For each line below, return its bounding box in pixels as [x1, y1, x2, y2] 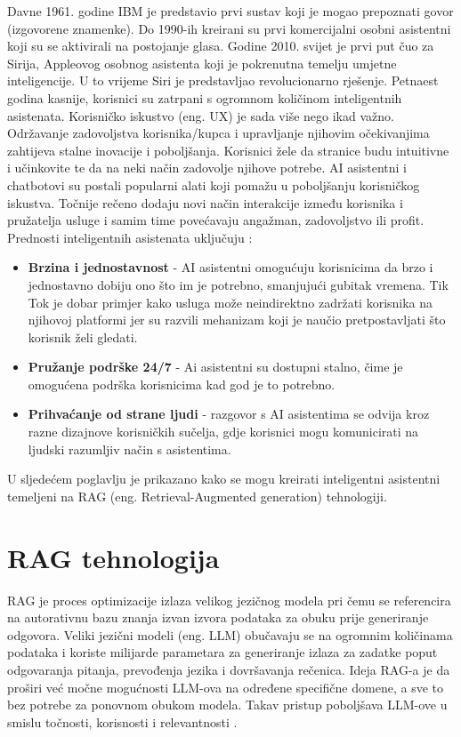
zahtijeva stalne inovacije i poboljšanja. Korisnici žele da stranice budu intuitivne [7, 140, 449, 159]
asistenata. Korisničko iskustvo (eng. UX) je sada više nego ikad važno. [7, 106, 394, 124]
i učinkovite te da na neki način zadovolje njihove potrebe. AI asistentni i [7, 158, 407, 177]
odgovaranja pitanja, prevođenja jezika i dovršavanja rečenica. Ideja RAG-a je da [7, 660, 450, 678]
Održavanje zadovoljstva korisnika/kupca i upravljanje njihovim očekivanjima [7, 124, 430, 142]
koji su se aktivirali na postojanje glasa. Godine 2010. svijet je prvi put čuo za [7, 36, 434, 55]
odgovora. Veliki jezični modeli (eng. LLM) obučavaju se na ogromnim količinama [7, 625, 453, 644]
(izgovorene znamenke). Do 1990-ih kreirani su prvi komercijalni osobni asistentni [7, 19, 451, 37]
